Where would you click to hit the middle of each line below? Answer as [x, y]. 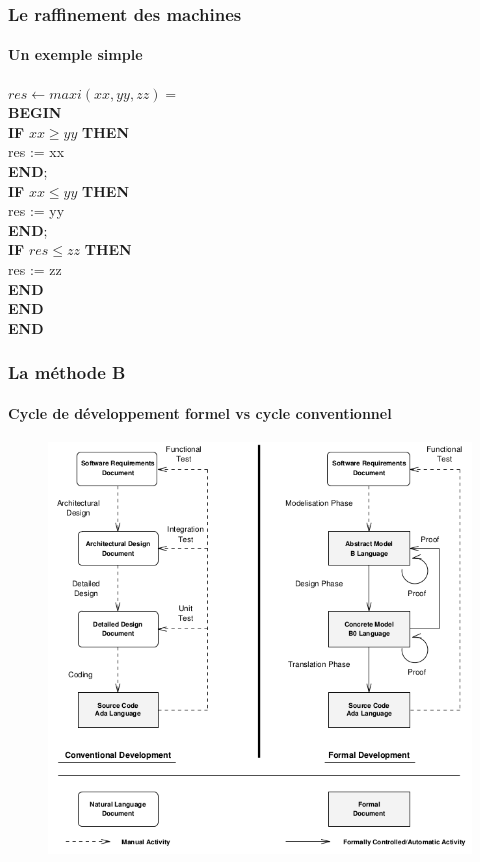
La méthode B [67, 372]
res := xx [36, 151]
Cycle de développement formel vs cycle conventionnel [200, 412]
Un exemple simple [75, 54]
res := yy [36, 210]
